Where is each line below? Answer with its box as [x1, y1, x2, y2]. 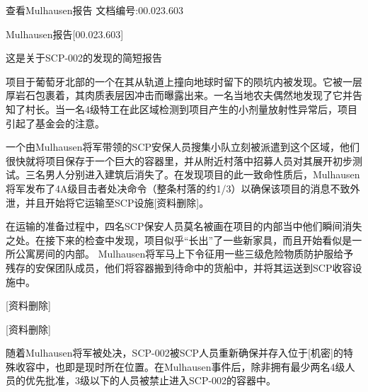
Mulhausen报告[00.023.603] [6, 26, 124, 41]
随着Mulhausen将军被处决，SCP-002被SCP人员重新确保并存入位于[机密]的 [6, 345, 343, 360]
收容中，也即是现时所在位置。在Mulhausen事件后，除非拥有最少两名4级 [15, 359, 345, 374]
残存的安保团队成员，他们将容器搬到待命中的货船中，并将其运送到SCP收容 [6, 260, 352, 275]
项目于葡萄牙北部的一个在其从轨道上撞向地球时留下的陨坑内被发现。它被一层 [6, 74, 362, 88]
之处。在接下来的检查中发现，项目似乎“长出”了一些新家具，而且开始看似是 [6, 232, 352, 247]
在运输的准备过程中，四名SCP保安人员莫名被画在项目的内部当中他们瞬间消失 [6, 219, 362, 234]
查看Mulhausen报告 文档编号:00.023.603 [6, 3, 183, 17]
